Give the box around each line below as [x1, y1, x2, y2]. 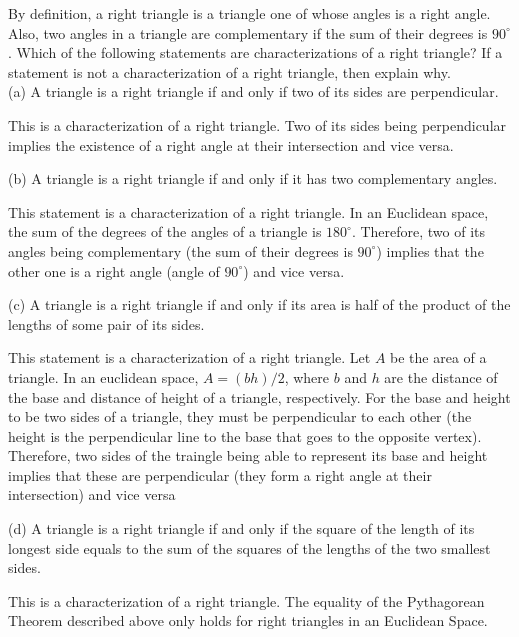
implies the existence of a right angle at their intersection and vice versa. [8, 134, 454, 155]
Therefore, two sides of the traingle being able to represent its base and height [8, 445, 488, 466]
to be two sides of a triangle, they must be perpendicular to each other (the [8, 406, 472, 427]
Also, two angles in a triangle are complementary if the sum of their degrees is [8, 22, 488, 43]
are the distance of [384, 366, 498, 387]
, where [284, 366, 330, 387]
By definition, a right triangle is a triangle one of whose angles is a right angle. [8, 3, 491, 23]
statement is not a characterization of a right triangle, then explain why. [8, 61, 451, 82]
